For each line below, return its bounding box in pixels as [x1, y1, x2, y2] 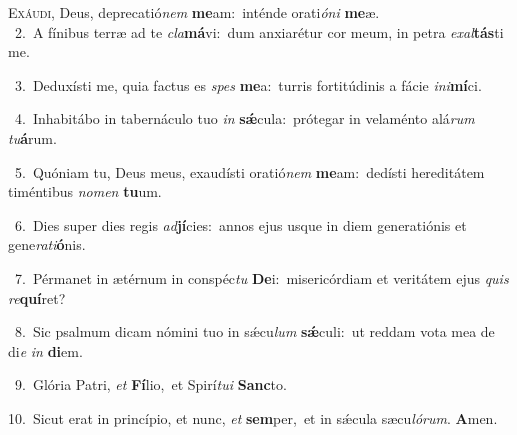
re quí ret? [8, 287, 66, 308]
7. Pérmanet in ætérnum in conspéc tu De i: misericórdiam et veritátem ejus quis [14, 267, 509, 288]
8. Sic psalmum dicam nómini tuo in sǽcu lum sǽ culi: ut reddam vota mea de [14, 321, 495, 342]
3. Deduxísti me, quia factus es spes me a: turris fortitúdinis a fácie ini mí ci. [14, 74, 482, 95]
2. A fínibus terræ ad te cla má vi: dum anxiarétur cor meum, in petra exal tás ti [14, 21, 504, 42]
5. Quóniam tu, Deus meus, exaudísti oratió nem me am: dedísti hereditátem [14, 161, 485, 182]
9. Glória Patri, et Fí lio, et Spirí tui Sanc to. [14, 374, 287, 395]
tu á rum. [8, 127, 57, 148]
